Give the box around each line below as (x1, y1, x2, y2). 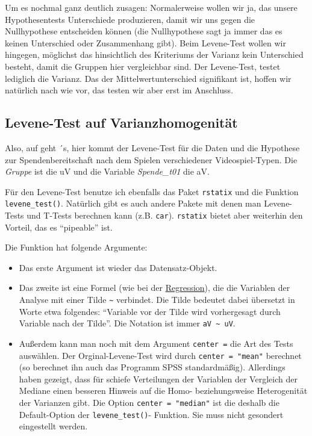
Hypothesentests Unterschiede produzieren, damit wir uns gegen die (5, 13, 255, 25)
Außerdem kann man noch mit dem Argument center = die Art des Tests (19, 337, 293, 349)
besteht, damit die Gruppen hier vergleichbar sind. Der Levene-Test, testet (5, 60, 281, 72)
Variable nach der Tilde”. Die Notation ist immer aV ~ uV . (19, 317, 236, 329)
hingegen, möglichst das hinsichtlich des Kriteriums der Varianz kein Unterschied (5, 48, 304, 61)
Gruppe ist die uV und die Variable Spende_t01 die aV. (5, 165, 210, 178)
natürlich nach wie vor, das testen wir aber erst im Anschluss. (5, 84, 234, 96)
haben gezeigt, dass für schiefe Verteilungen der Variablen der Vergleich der (19, 372, 298, 385)
